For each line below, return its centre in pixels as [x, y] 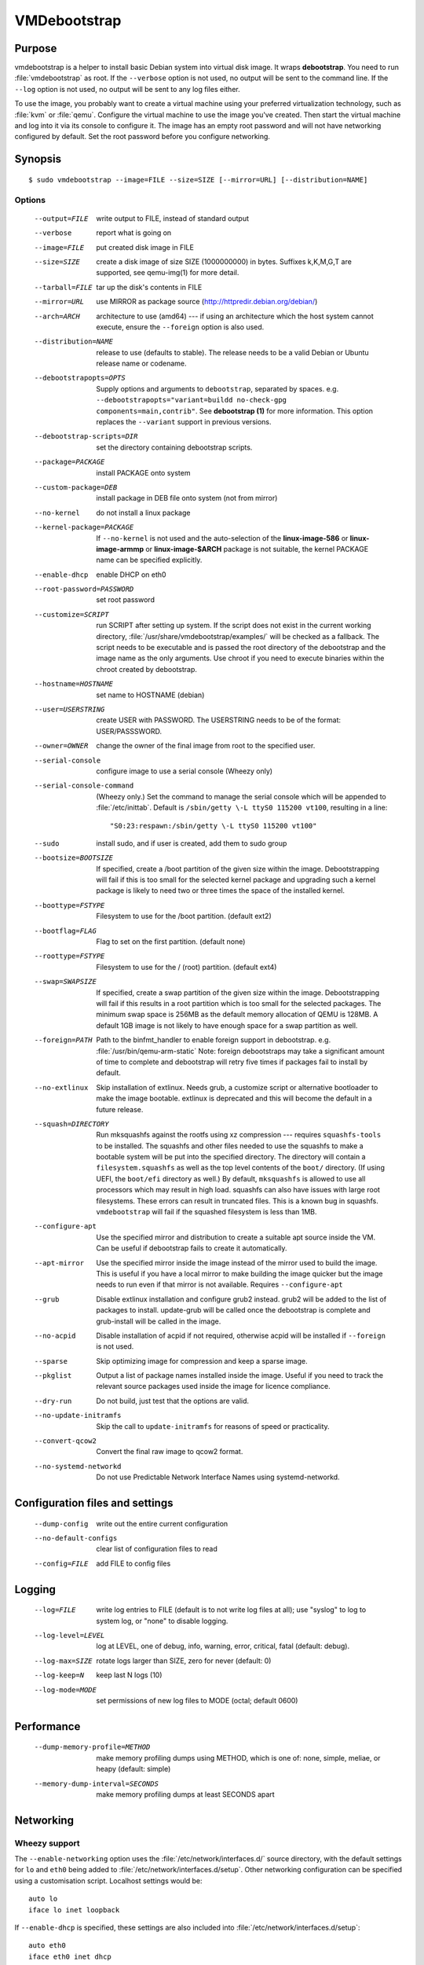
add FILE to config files [133, 1563]
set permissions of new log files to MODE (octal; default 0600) [197, 1700]
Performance [48, 1726]
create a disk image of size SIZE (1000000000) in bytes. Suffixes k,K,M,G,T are [224, 261]
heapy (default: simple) [133, 1769]
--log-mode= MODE [66, 1690]
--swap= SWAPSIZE [66, 982]
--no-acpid [55, 1335]
